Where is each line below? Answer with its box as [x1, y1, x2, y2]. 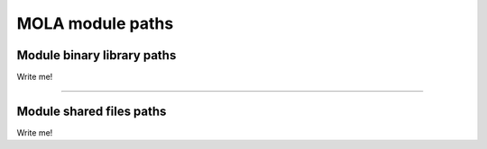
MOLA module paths [16, 13, 174, 33]
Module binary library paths [16, 48, 177, 63]
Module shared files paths [16, 103, 167, 118]
